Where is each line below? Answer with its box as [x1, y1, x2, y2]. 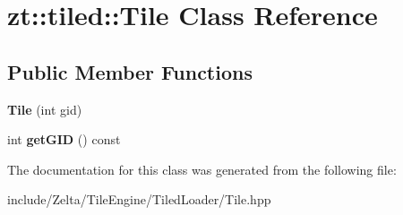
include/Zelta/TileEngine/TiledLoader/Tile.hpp [7, 190, 271, 209]
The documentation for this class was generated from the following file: [7, 159, 397, 178]
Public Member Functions [7, 57, 253, 85]
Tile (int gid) [7, 99, 82, 118]
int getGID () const [7, 130, 121, 149]
